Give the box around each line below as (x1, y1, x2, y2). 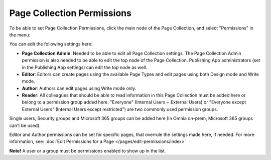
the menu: (9, 31, 30, 37)
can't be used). (9, 122, 41, 128)
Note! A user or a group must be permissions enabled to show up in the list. (9, 147, 166, 153)
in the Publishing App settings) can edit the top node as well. (22, 64, 148, 70)
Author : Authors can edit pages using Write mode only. (22, 85, 137, 91)
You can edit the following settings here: (9, 41, 93, 47)
